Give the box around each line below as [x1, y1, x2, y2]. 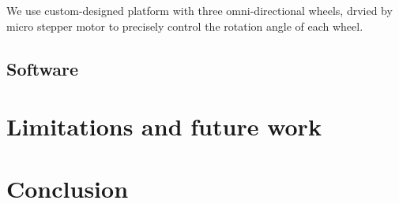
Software [6, 56, 79, 80]
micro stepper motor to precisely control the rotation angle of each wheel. [6, 17, 363, 34]
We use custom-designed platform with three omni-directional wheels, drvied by [6, 2, 393, 18]
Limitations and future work [6, 110, 322, 143]
